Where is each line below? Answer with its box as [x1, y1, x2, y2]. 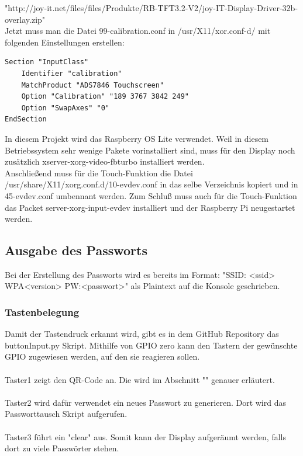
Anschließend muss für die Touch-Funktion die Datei [5, 166, 193, 179]
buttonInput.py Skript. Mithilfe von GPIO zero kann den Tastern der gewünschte [5, 339, 298, 351]
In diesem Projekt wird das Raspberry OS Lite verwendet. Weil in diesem [5, 132, 269, 144]
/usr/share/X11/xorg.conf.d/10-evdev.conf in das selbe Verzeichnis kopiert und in [5, 178, 298, 190]
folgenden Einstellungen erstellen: [5, 36, 125, 48]
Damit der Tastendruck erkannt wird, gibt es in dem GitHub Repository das [5, 328, 279, 340]
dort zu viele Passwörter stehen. [5, 442, 119, 454]
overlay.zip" [5, 13, 46, 25]
